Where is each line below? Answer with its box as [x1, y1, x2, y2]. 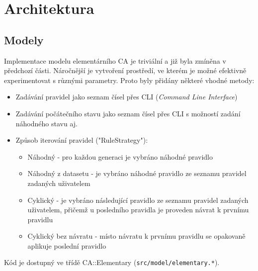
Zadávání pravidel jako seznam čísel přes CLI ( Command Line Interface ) [15, 91, 238, 102]
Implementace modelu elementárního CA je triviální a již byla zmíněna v [4, 55, 226, 66]
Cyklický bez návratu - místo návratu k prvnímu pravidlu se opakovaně [27, 231, 246, 241]
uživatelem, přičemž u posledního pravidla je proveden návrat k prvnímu [27, 204, 249, 215]
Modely [4, 32, 44, 47]
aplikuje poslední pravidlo [27, 240, 106, 251]
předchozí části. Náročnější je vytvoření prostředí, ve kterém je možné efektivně [4, 65, 247, 76]
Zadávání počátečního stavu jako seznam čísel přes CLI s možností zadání [15, 108, 241, 118]
